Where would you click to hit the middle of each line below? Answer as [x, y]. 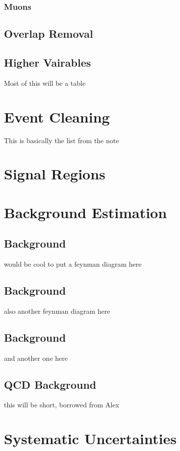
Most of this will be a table [45, 83]
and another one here [36, 358]
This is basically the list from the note [62, 140]
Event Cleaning [57, 116]
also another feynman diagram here [57, 311]
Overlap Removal [49, 34]
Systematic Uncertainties [90, 438]
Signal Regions [55, 174]
